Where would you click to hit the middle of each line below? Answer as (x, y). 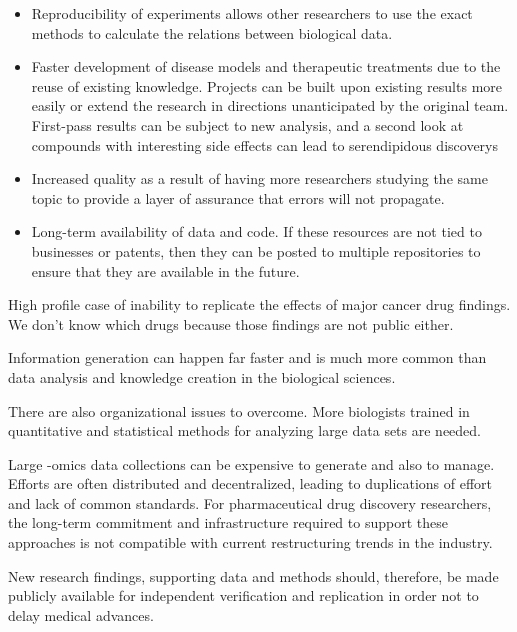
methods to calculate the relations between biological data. (212, 32)
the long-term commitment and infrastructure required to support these (228, 522)
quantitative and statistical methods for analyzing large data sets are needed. (245, 430)
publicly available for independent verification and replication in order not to (243, 595)
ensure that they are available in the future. (165, 270)
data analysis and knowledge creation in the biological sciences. (202, 376)
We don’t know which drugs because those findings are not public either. (231, 323)
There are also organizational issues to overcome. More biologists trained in (239, 410)
